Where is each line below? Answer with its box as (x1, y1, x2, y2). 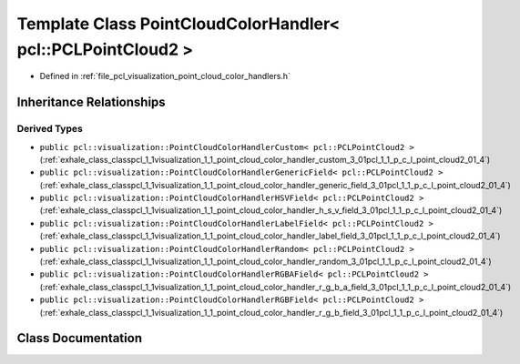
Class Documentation (16, 330, 143, 346)
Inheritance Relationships (16, 95, 166, 110)
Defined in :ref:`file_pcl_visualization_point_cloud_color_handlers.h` (39, 71, 291, 82)
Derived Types (16, 123, 84, 136)
